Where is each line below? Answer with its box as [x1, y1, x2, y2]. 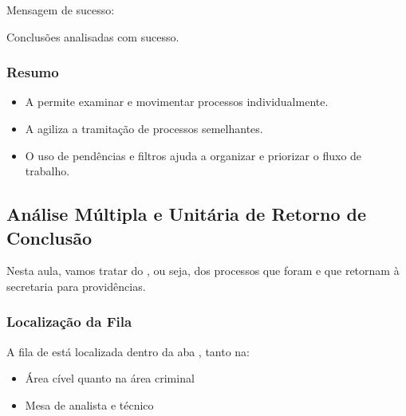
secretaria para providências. [6, 277, 146, 294]
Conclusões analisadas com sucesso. [6, 28, 179, 45]
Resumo [6, 62, 59, 82]
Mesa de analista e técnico [25, 396, 154, 413]
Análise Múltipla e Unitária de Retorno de [6, 202, 367, 226]
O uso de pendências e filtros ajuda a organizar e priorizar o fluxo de [25, 147, 362, 163]
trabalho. [25, 163, 70, 179]
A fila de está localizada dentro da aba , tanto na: [6, 343, 250, 359]
